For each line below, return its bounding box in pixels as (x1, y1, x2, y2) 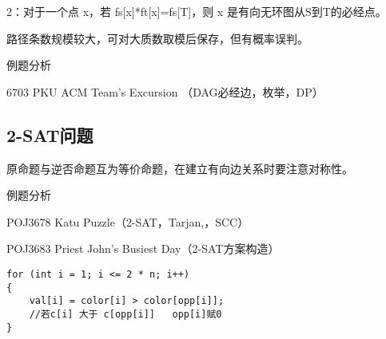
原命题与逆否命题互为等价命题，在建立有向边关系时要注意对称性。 (6, 160, 353, 176)
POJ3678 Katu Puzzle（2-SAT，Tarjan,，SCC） (6, 213, 249, 230)
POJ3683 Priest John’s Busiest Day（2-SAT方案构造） (6, 240, 280, 257)
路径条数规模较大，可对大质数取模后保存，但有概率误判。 (6, 30, 308, 46)
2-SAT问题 (6, 122, 94, 147)
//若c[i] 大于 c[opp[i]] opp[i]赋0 (29, 308, 222, 320)
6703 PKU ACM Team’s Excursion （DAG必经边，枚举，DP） (6, 83, 324, 100)
